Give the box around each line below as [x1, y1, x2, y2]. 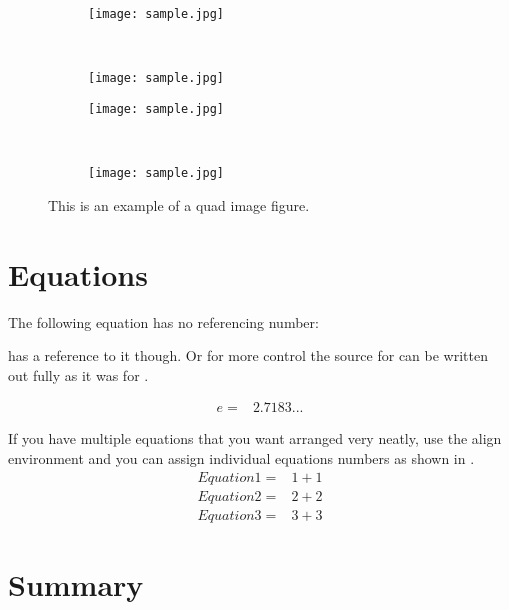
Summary [8, 563, 144, 604]
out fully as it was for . [8, 364, 149, 385]
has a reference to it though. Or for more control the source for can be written [8, 345, 488, 366]
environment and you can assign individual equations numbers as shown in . [8, 447, 475, 468]
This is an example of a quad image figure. [48, 194, 310, 215]
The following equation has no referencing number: [8, 311, 319, 332]
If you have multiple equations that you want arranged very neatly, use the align [8, 428, 502, 449]
